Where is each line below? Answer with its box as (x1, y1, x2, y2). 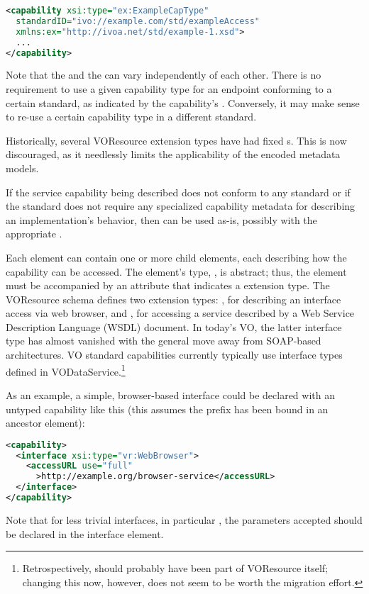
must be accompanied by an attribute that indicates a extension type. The (6, 278, 330, 293)
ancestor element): (6, 415, 85, 430)
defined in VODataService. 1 (6, 362, 126, 379)
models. (6, 160, 39, 175)
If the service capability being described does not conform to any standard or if (6, 184, 351, 199)
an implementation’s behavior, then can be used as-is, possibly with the (6, 212, 317, 227)
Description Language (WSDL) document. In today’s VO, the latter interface (6, 319, 342, 334)
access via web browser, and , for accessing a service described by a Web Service (6, 306, 355, 320)
